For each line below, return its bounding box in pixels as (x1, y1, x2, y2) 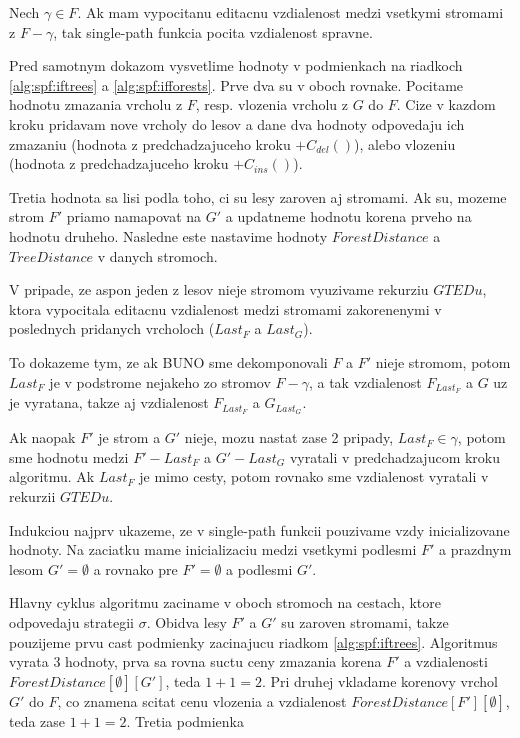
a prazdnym (439, 539, 512, 560)
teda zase (9, 710, 66, 731)
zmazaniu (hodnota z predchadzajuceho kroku (9, 133, 291, 154)
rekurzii (9, 486, 56, 506)
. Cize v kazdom (396, 94, 496, 115)
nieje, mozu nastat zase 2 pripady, (184, 427, 394, 448)
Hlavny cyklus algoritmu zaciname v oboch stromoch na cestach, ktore (9, 592, 441, 613)
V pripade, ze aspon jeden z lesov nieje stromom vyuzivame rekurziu (9, 279, 429, 300)
